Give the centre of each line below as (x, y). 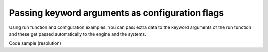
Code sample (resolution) (35, 43)
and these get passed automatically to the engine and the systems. (78, 34)
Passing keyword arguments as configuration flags (117, 13)
